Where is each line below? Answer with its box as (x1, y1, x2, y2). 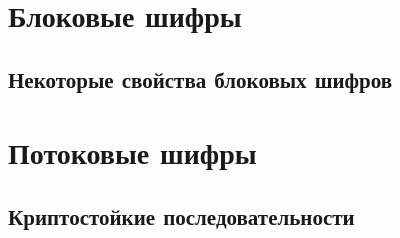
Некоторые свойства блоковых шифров (8, 63, 393, 94)
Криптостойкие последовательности (8, 200, 355, 231)
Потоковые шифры (8, 132, 257, 173)
